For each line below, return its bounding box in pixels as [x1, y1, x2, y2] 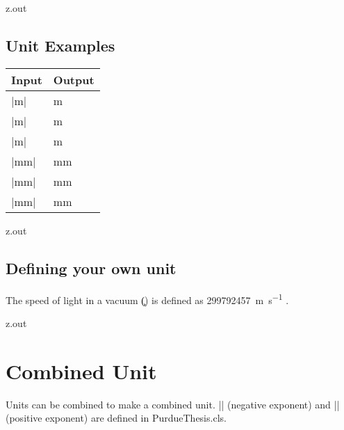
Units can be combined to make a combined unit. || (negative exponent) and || [6, 397, 340, 411]
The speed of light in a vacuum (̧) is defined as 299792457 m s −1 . [6, 290, 289, 307]
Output [53, 71, 95, 88]
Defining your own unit [6, 257, 177, 278]
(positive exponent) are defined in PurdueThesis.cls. [6, 411, 227, 425]
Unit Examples [6, 34, 115, 56]
